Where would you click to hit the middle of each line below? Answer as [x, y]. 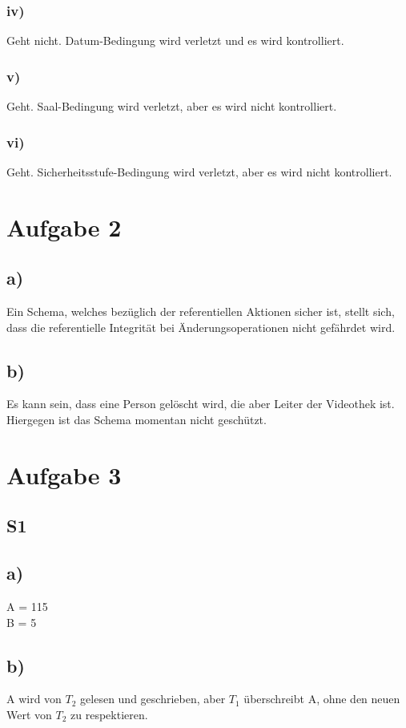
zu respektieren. [109, 714]
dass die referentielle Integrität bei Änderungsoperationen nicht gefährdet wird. [201, 327]
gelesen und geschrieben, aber [153, 699]
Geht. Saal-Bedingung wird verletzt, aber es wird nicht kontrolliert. [172, 106]
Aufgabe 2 [64, 226]
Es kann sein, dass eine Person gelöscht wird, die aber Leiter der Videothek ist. [201, 404]
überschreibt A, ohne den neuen [322, 699]
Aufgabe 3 [64, 474]
